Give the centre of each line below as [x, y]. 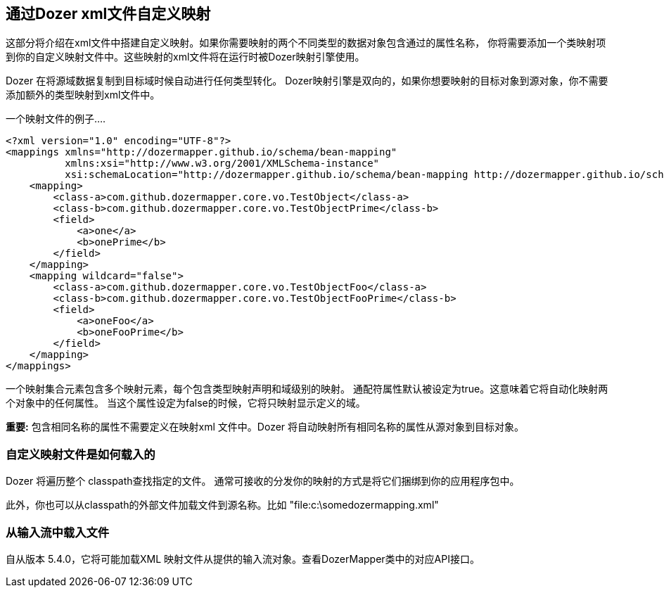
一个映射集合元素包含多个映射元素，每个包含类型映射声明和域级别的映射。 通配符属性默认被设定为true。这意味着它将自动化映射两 [307, 389]
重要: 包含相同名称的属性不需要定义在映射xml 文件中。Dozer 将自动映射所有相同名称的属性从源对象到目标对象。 [265, 427]
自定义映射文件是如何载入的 [81, 454]
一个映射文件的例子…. [56, 119]
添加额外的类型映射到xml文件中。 [83, 95]
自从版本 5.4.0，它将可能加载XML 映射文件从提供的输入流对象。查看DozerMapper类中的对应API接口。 [243, 559]
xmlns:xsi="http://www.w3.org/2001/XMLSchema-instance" [222, 164]
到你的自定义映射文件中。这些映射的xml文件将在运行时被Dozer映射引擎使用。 [185, 57]
